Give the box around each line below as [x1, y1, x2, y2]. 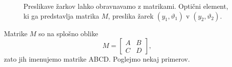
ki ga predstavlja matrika [23, 10, 99, 21]
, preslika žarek [108, 10, 154, 21]
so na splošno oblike [38, 28, 98, 38]
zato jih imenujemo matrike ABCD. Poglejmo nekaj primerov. [4, 54, 190, 64]
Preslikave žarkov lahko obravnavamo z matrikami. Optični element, [23, 1, 229, 11]
